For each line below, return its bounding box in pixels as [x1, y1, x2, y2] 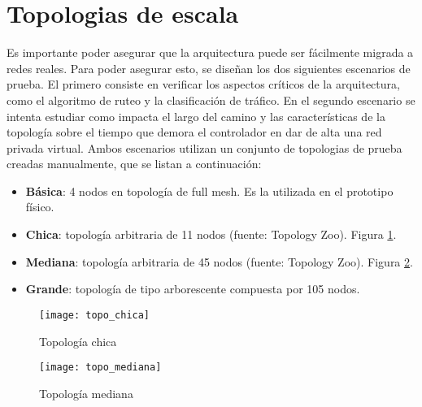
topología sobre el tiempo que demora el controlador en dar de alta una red [7, 123, 382, 141]
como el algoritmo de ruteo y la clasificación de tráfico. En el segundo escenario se [7, 91, 415, 108]
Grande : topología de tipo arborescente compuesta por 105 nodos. [25, 280, 360, 297]
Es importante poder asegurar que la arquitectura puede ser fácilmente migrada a [7, 44, 414, 61]
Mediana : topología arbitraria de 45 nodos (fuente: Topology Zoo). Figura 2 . [25, 253, 413, 270]
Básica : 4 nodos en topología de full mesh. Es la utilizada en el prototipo [25, 182, 394, 199]
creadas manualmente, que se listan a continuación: [7, 155, 262, 172]
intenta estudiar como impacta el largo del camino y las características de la [7, 107, 385, 124]
